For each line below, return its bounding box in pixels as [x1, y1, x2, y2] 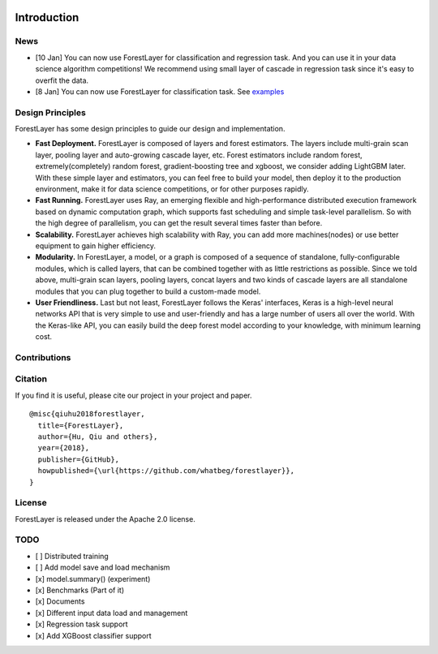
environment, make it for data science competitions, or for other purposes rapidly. [35, 184, 310, 194]
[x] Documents [35, 596, 85, 606]
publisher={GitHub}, [37, 454, 120, 464]
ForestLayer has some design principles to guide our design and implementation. [15, 124, 286, 134]
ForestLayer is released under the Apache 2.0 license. [15, 514, 196, 523]
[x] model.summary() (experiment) [35, 574, 151, 583]
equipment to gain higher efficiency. [35, 240, 157, 251]
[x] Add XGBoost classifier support [35, 630, 152, 640]
